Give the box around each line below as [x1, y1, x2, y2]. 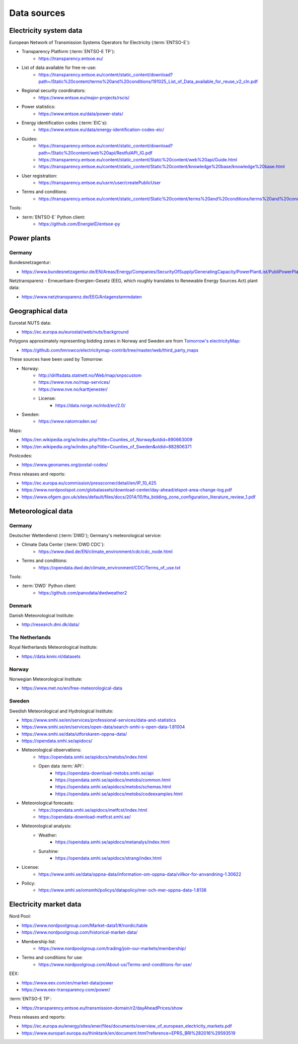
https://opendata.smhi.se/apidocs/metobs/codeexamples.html [55, 791, 183, 797]
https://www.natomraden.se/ [38, 418, 97, 424]
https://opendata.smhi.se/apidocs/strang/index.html [55, 855, 162, 861]
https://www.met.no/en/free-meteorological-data [21, 685, 123, 691]
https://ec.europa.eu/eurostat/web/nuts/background [21, 329, 129, 335]
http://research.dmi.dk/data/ [21, 622, 79, 627]
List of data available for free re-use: [21, 65, 96, 70]
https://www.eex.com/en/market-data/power [21, 979, 114, 985]
